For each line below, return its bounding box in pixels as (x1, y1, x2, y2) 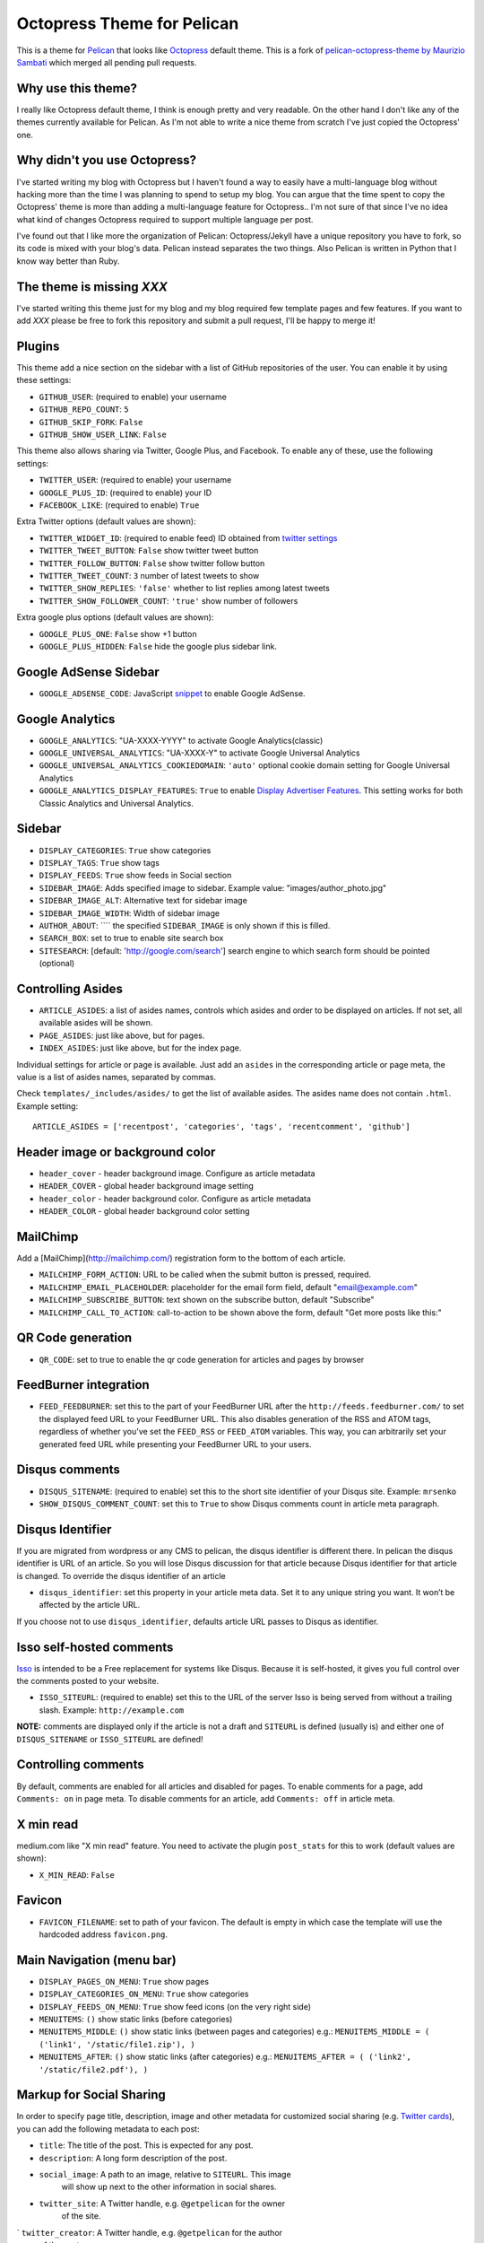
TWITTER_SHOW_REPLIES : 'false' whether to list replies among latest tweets (39, 583, 331, 594)
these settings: (16, 375, 72, 386)
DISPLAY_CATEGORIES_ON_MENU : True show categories (39, 1988, 249, 2000)
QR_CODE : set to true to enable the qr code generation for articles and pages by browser (39, 1354, 365, 1365)
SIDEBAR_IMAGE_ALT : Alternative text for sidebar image (39, 895, 248, 906)
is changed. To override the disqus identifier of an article (16, 1570, 226, 1581)
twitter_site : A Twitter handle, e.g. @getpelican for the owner (39, 2198, 286, 2209)
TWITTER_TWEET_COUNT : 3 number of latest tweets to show (39, 570, 260, 580)
